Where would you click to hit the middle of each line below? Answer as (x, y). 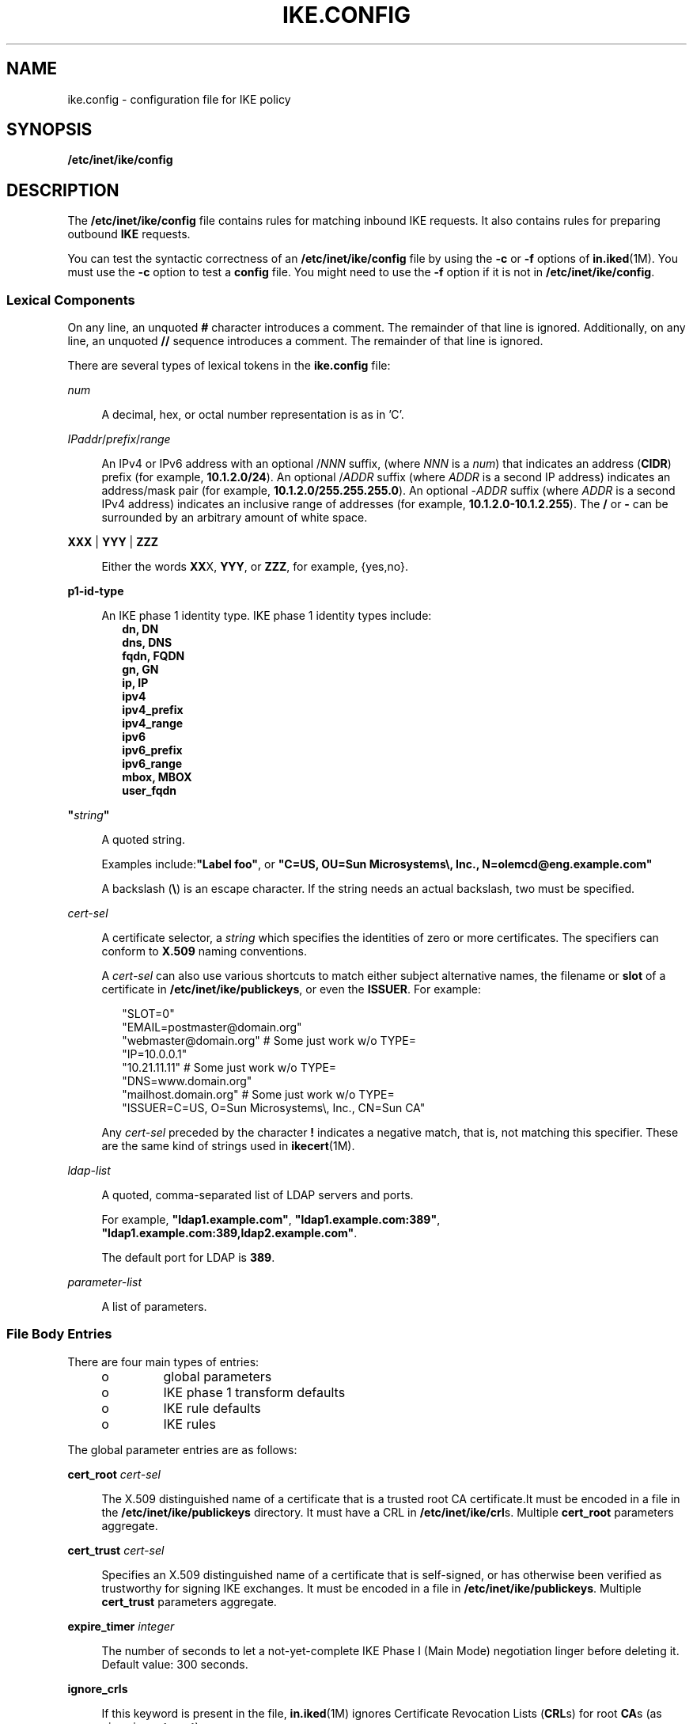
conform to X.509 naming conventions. (204, 951)
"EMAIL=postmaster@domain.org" (212, 1027)
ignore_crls (98, 1688)
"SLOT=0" (148, 1014)
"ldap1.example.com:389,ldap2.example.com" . (229, 1233)
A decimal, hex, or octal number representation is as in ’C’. (253, 415)
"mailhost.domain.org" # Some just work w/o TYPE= (258, 1095)
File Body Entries (59, 1334)
